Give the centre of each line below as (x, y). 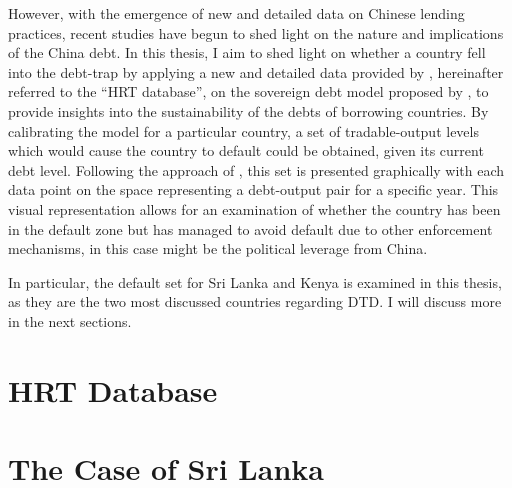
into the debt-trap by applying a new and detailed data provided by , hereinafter (256, 71)
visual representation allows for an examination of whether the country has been (254, 208)
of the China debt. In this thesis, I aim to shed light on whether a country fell (247, 52)
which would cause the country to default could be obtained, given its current (246, 150)
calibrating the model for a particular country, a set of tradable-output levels (243, 130)
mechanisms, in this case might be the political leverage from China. (218, 248)
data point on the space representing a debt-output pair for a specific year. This (253, 189)
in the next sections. (70, 320)
